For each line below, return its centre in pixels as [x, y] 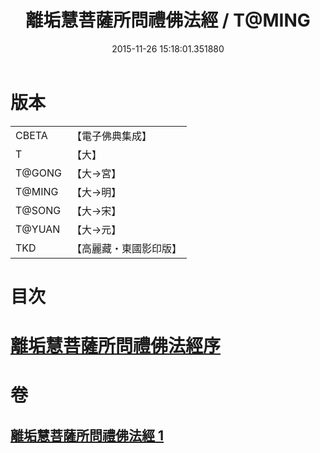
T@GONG [38, 173]
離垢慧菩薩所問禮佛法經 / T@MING [168, 20]
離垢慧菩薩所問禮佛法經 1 [87, 435]
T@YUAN [38, 229]
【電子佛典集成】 [111, 136]
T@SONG [38, 210]
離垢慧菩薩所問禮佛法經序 [116, 346]
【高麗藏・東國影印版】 [126, 248]
